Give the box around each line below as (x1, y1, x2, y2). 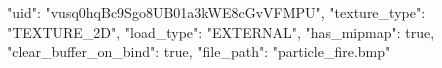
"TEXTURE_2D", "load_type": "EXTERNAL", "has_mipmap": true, (7, 21, 435, 42)
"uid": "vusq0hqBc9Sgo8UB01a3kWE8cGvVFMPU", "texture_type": (7, 2, 426, 22)
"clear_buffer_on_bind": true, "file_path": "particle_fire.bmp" (7, 41, 391, 62)
